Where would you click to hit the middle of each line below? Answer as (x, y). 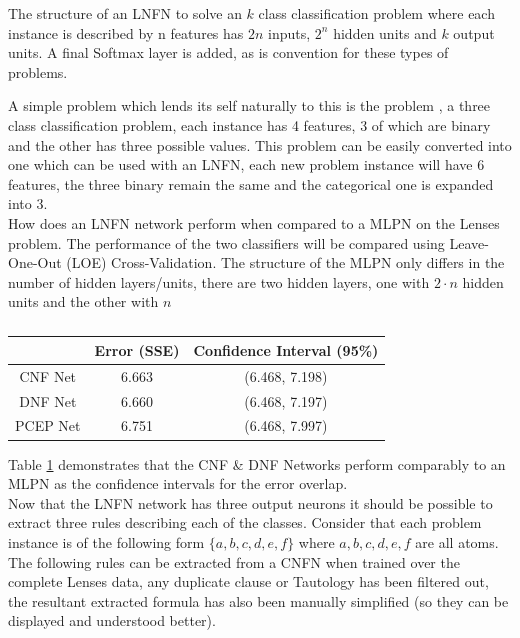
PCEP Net (48, 425)
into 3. (28, 203)
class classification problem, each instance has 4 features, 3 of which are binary (249, 124)
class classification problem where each (376, 13)
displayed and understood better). (112, 620)
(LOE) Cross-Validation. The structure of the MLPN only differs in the (285, 262)
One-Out (35, 262)
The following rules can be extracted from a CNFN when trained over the (234, 561)
